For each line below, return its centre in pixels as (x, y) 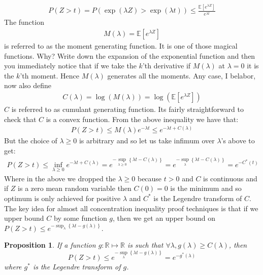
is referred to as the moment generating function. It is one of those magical (121, 46)
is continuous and (230, 178)
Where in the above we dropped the (60, 178)
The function (24, 22)
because (150, 178)
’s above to (238, 141)
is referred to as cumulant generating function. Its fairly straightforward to (127, 109)
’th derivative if (167, 66)
